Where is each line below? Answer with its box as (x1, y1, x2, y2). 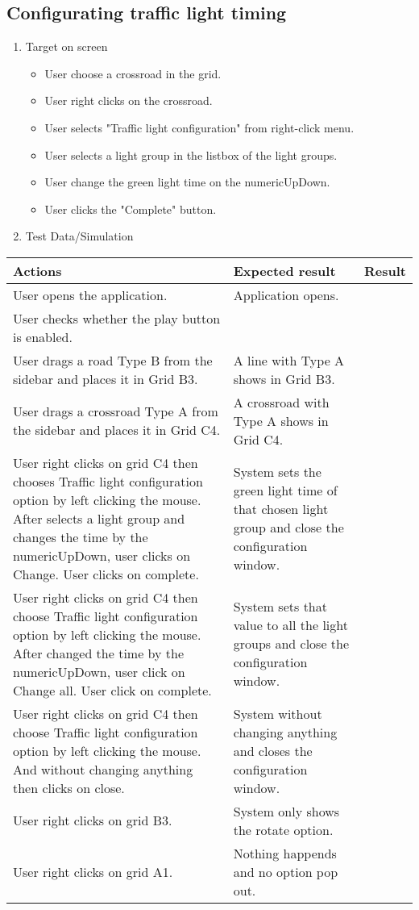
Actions (13, 261, 62, 280)
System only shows (233, 801, 340, 820)
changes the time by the (13, 527, 148, 546)
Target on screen (25, 38, 108, 55)
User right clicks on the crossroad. (44, 92, 213, 109)
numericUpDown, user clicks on (13, 545, 191, 565)
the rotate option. (233, 820, 334, 839)
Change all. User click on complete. (13, 680, 212, 699)
